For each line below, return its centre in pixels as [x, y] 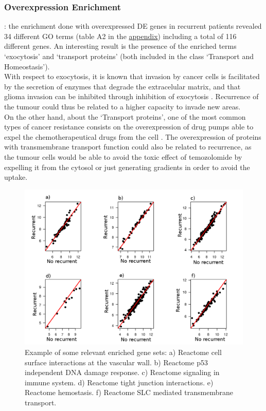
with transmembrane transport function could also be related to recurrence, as [128, 147]
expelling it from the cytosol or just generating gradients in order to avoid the [127, 167]
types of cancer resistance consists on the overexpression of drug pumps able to [129, 127]
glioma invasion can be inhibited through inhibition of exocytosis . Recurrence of [131, 96]
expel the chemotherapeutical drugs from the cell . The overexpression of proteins [133, 136]
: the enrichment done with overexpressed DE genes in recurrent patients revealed [133, 26]
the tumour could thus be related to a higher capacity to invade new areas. [122, 106]
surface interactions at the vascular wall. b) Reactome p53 [116, 362]
